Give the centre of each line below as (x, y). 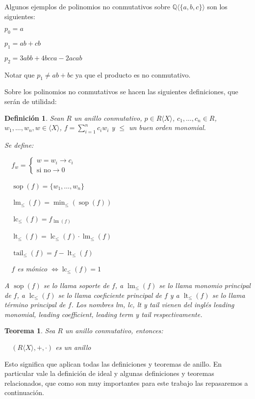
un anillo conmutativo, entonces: (114, 331)
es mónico (32, 269)
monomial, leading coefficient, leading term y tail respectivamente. (103, 314)
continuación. (24, 392)
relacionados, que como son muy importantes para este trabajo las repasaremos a (126, 383)
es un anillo (73, 347)
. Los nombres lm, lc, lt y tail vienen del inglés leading (153, 305)
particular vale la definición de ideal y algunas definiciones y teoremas (109, 373)
